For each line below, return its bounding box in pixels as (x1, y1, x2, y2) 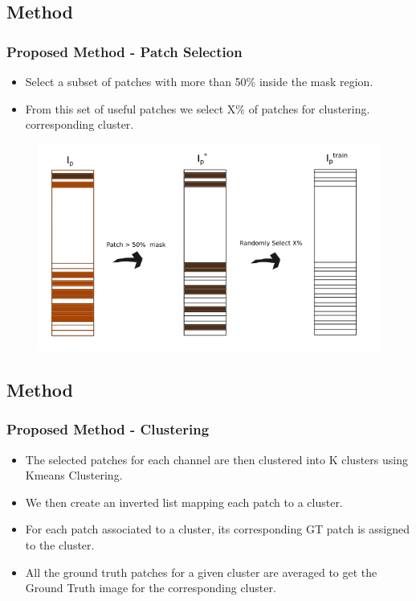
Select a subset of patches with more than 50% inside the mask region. (25, 73, 373, 89)
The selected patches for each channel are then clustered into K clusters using (25, 451, 408, 467)
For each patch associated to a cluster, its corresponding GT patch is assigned (25, 521, 410, 537)
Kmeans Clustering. (25, 467, 123, 484)
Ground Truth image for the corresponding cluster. (25, 579, 276, 596)
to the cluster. (25, 537, 95, 554)
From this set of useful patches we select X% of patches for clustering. (25, 100, 370, 117)
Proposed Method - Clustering (6, 419, 210, 439)
